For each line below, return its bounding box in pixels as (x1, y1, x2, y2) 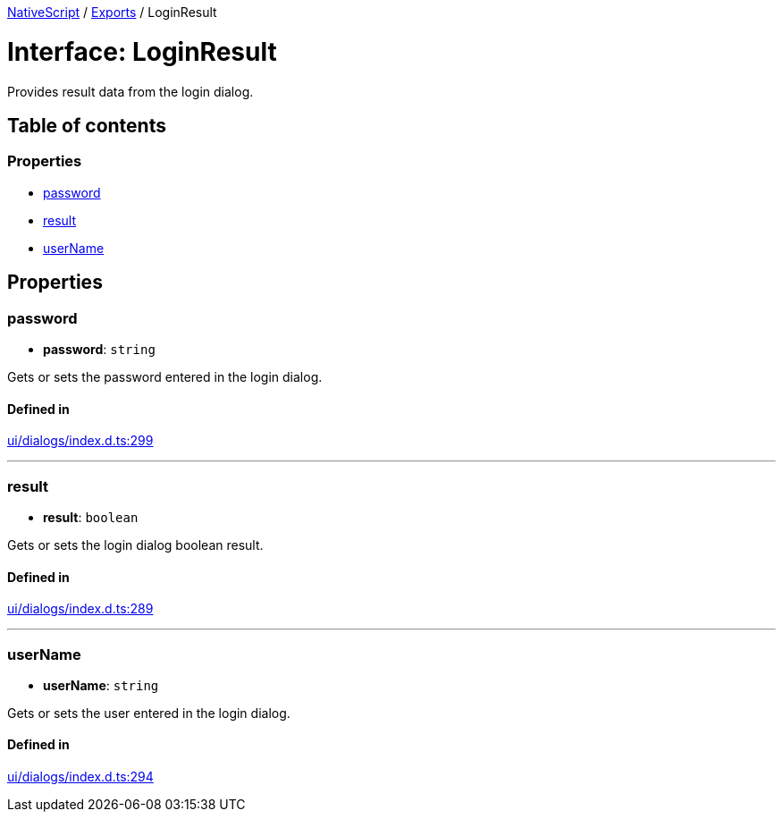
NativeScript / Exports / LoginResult (7, 4, 217, 20)
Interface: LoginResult (7, 36, 277, 67)
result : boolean (43, 509, 139, 525)
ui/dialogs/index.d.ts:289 (7, 601, 154, 617)
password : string (43, 341, 156, 357)
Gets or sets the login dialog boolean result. (7, 536, 264, 553)
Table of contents (7, 114, 166, 137)
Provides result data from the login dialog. (7, 83, 254, 99)
